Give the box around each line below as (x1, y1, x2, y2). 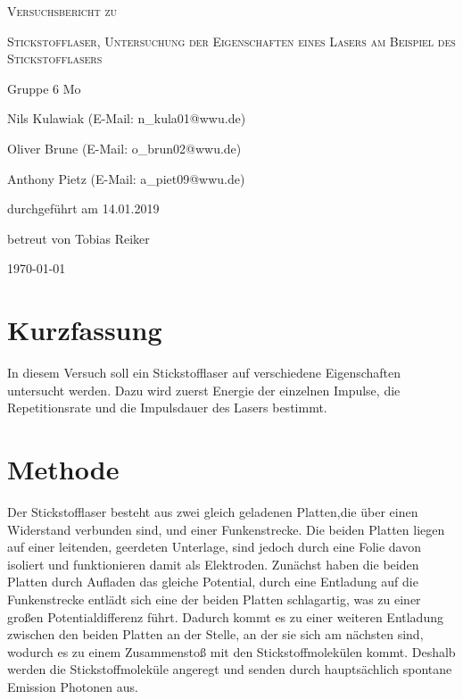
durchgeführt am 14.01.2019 (7, 199, 160, 218)
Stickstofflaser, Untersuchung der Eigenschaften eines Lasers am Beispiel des (7, 31, 456, 50)
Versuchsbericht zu (7, 2, 118, 20)
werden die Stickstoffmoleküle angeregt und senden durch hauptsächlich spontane (7, 660, 452, 678)
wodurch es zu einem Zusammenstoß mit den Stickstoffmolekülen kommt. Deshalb (7, 642, 456, 661)
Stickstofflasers (7, 49, 103, 68)
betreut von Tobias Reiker (7, 229, 150, 247)
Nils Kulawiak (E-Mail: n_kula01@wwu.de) (7, 109, 246, 128)
